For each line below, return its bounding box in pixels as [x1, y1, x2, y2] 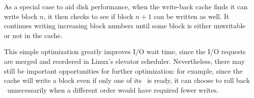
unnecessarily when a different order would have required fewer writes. [7, 84, 219, 95]
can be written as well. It [153, 11, 229, 21]
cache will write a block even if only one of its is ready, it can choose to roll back [4, 75, 250, 85]
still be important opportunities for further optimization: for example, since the [4, 65, 243, 76]
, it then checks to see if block [44, 11, 133, 21]
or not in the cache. [4, 30, 63, 40]
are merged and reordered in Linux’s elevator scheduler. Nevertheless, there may [4, 56, 245, 66]
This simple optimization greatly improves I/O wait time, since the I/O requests [4, 46, 246, 57]
